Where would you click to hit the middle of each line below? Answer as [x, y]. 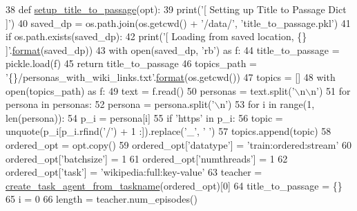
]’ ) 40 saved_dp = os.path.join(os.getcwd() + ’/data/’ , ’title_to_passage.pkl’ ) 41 [178, 22]
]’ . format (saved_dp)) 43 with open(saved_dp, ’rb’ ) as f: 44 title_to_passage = [173, 49]
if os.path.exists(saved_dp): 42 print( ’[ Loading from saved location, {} [156, 36]
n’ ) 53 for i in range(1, [267, 104]
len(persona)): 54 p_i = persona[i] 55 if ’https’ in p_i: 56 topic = [144, 117]
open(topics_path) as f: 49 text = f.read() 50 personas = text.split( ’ [150, 90]
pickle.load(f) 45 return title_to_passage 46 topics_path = [131, 63]
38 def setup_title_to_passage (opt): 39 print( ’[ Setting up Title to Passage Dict [176, 9]
